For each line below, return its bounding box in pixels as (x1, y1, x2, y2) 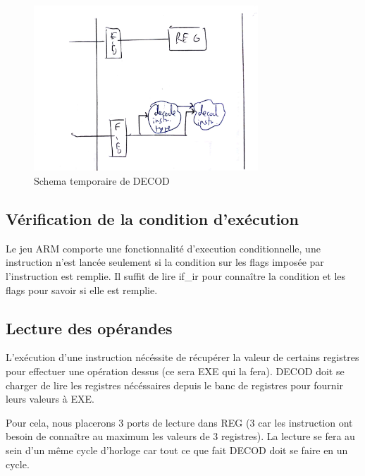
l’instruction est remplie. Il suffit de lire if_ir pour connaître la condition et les (6, 268, 346, 283)
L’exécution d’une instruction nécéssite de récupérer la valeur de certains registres (6, 350, 359, 365)
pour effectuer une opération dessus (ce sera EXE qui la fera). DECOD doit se (6, 363, 345, 378)
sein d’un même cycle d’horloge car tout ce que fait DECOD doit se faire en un (6, 442, 348, 457)
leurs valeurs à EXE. (6, 391, 94, 406)
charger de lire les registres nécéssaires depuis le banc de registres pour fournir (6, 377, 344, 392)
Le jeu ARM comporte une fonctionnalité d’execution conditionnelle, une (6, 240, 321, 255)
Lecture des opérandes (6, 317, 173, 338)
